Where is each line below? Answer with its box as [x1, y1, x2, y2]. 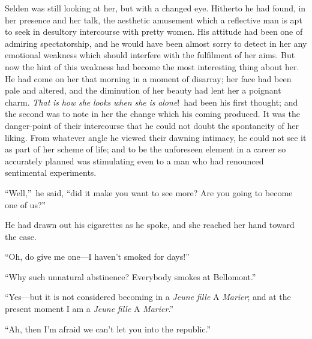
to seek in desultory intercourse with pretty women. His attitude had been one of [5, 25, 303, 38]
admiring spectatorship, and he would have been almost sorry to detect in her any [5, 37, 307, 49]
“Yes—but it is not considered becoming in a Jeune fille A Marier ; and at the [5, 290, 291, 303]
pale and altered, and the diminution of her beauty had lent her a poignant [5, 84, 281, 97]
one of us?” [5, 198, 46, 211]
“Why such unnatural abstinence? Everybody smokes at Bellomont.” [5, 270, 256, 283]
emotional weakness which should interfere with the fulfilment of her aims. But [5, 49, 295, 61]
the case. [5, 230, 37, 242]
